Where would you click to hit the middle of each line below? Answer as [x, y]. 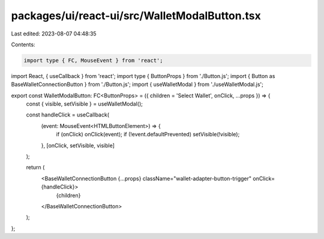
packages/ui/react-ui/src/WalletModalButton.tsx [136, 16]
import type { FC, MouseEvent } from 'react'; [93, 60]
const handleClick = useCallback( [67, 115]
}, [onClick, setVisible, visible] [78, 145]
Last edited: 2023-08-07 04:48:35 [54, 34]
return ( [35, 168]
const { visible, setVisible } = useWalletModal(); [85, 104]
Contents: [23, 44]
